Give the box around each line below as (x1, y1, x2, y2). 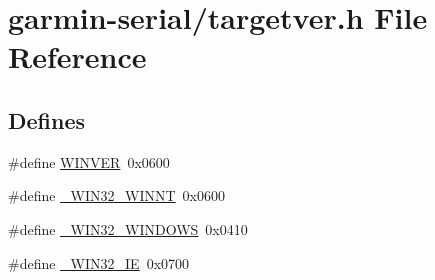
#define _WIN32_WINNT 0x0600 (8, 185, 226, 206)
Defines (8, 104, 86, 135)
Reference (8, 36, 147, 77)
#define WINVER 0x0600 (8, 151, 170, 172)
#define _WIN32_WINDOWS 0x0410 (8, 218, 248, 239)
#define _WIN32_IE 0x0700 (8, 252, 190, 273)
